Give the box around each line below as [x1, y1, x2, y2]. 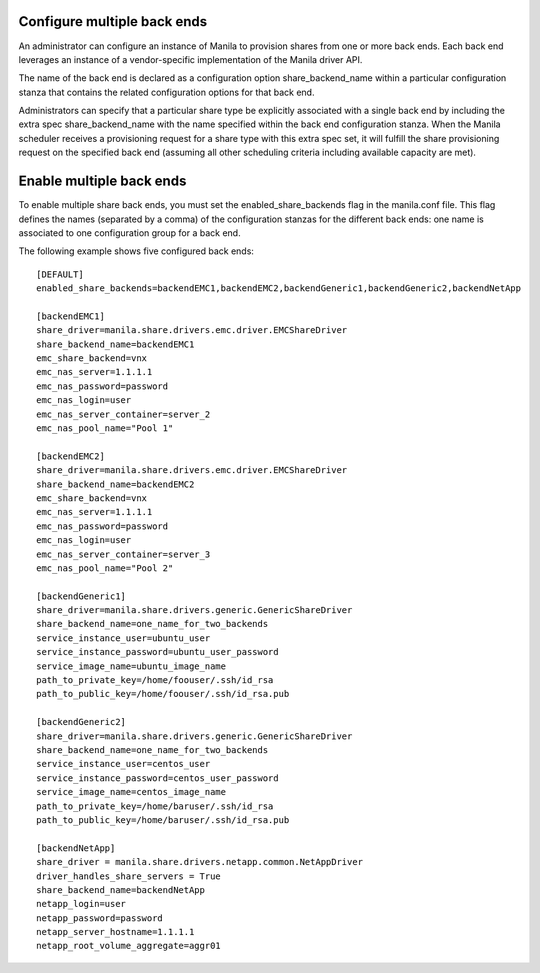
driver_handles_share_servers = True [36, 870, 222, 882]
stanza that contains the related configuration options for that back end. [18, 86, 315, 98]
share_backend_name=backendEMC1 [36, 338, 195, 350]
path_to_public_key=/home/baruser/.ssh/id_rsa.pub [36, 814, 290, 825]
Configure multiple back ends [18, 13, 208, 30]
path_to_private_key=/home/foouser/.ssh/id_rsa [36, 675, 274, 686]
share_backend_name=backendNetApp [36, 884, 205, 895]
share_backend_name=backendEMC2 [36, 478, 195, 490]
